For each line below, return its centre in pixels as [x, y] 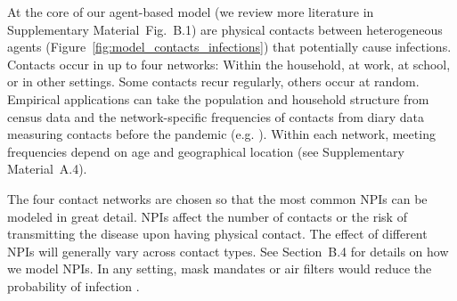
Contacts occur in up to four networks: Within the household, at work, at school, [229, 64]
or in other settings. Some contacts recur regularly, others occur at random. [213, 81]
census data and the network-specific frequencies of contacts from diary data [216, 116]
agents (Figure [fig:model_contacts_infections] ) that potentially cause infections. [229, 47]
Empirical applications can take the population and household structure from [218, 98]
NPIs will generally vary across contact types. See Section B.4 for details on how [228, 251]
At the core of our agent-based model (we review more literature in [191, 12]
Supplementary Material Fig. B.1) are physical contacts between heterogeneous [225, 29]
